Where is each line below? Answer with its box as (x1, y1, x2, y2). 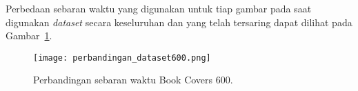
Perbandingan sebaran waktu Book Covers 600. (33, 72, 233, 87)
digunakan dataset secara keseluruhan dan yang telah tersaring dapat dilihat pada (6, 14, 352, 29)
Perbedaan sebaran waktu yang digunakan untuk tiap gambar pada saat (6, 1, 312, 15)
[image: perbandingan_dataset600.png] (33, 52, 211, 63)
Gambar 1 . (6, 28, 52, 43)
